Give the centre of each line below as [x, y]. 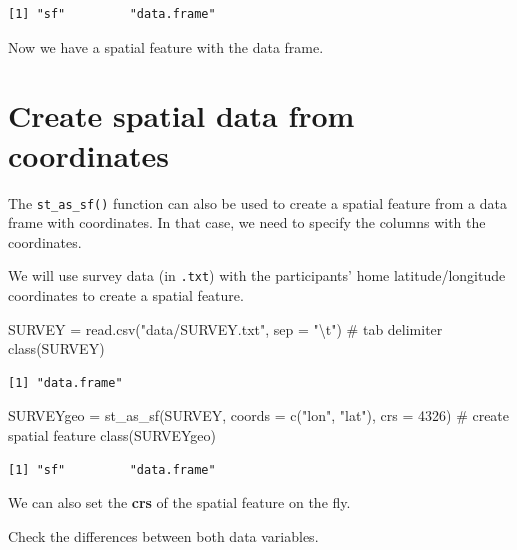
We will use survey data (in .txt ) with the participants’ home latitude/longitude [257, 275]
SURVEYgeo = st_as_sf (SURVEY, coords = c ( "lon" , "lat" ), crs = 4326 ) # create [259, 415]
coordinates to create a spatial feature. [126, 295]
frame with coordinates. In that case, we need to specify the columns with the [247, 222]
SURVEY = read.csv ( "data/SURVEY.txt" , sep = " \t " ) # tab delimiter [225, 328]
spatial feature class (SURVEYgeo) [112, 434]
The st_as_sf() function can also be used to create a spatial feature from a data [257, 202]
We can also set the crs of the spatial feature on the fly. [179, 502]
